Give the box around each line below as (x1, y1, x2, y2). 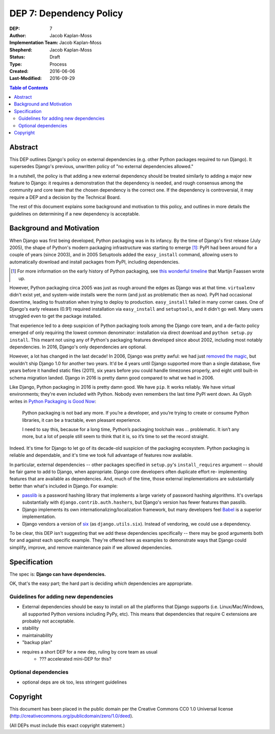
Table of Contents (9, 85, 48, 91)
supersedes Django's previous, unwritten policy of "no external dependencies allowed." (9, 164, 194, 170)
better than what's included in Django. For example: (9, 483, 118, 489)
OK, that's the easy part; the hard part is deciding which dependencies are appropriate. (9, 581, 193, 587)
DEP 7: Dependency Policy (9, 8, 123, 19)
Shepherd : (9, 46, 33, 53)
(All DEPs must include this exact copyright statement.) (9, 722, 125, 728)
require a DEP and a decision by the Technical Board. (9, 194, 121, 200)
